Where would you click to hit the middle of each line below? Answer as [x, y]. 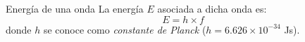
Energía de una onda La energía [75, 8]
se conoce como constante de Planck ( [125, 29]
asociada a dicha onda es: [212, 8]
